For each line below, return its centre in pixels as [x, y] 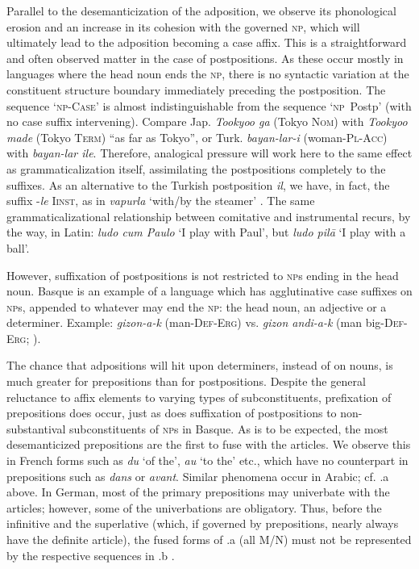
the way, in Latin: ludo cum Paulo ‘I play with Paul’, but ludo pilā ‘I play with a [206, 232]
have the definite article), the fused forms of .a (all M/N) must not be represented [209, 539]
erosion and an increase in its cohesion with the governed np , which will [183, 26]
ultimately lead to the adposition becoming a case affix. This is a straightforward [207, 42]
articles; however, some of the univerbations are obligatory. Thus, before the [194, 507]
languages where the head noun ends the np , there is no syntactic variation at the [208, 74]
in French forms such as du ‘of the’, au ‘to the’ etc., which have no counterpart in [207, 460]
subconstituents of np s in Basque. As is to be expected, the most [228, 428]
